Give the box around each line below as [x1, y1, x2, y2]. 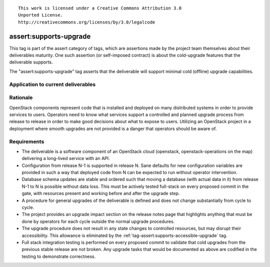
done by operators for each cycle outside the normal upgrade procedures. [21, 218, 175, 224]
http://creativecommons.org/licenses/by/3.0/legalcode [18, 19, 155, 25]
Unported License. [18, 12, 63, 18]
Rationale [9, 94, 33, 101]
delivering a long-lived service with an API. [21, 155, 110, 161]
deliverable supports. [9, 59, 53, 65]
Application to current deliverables [9, 80, 96, 87]
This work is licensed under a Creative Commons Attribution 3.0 [18, 5, 182, 11]
